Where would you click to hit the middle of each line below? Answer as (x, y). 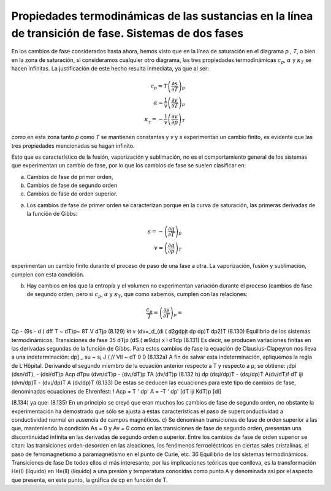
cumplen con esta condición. (48, 274)
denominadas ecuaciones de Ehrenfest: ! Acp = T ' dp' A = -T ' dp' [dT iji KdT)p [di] (116, 391)
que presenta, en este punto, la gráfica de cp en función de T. (89, 480)
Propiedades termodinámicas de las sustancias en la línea (162, 16)
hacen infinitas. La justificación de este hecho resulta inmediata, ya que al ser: (110, 69)
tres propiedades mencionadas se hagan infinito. (73, 146)
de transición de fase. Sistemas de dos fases (127, 33)
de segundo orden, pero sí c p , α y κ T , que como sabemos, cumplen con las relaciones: (137, 295)
